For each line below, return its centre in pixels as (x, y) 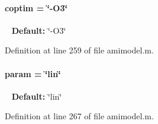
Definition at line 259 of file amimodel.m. (79, 50)
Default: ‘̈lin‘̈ (37, 96)
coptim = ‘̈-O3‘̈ (36, 7)
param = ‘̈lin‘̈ (33, 73)
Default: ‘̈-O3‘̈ (39, 30)
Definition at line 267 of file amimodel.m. (79, 116)
